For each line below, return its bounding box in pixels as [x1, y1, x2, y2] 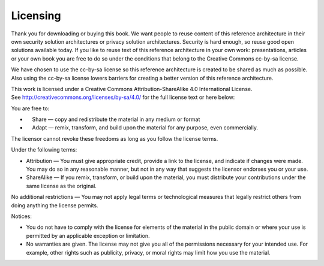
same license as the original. [26, 182, 97, 189]
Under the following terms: [11, 146, 77, 153]
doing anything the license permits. [11, 201, 98, 209]
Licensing [11, 9, 61, 22]
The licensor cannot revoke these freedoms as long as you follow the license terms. [11, 135, 218, 142]
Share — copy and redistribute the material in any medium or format [32, 116, 200, 123]
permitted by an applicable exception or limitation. [26, 232, 150, 239]
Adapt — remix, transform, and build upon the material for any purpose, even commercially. [32, 124, 258, 131]
